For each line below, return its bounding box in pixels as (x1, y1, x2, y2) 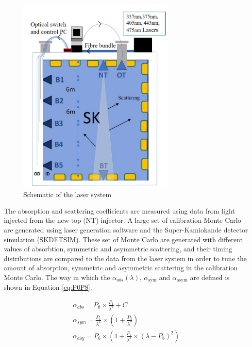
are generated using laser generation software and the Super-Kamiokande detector (4, 224, 248, 234)
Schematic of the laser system (23, 189, 112, 199)
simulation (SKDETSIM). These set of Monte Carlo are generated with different (4, 234, 243, 244)
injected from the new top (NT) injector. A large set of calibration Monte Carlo (4, 215, 241, 225)
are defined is (190, 272, 230, 282)
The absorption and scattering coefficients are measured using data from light (4, 205, 235, 215)
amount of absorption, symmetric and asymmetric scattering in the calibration (4, 263, 238, 273)
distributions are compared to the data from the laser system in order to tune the (4, 253, 247, 263)
